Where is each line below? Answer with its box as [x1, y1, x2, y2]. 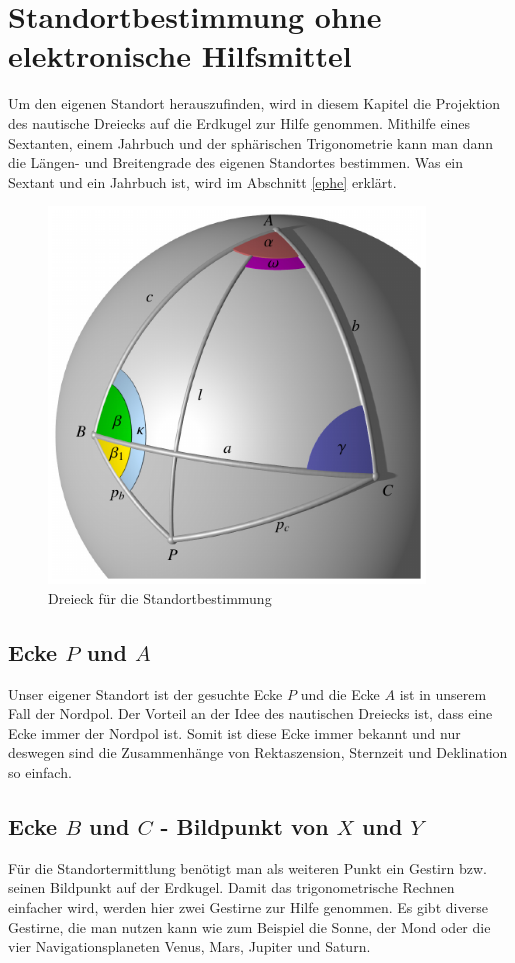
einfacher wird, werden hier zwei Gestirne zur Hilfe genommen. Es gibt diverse [8, 896, 488, 917]
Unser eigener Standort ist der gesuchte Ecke [8, 683, 283, 704]
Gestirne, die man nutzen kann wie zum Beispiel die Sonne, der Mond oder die [8, 916, 491, 937]
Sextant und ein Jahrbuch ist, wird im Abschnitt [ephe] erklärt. [8, 171, 397, 192]
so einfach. [8, 761, 72, 782]
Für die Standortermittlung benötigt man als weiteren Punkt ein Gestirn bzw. [8, 857, 487, 878]
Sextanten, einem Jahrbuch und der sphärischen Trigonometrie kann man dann [8, 132, 494, 153]
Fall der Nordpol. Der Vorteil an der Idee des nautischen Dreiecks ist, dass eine [8, 703, 493, 724]
